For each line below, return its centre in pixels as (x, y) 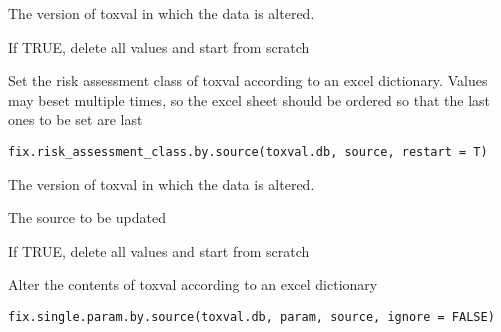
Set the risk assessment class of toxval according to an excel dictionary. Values (248, 80)
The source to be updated (87, 217)
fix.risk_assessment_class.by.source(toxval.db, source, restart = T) (248, 151)
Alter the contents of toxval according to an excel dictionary (193, 284)
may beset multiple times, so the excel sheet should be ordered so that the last (249, 99)
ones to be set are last (75, 119)
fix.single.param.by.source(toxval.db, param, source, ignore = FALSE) (251, 317)
